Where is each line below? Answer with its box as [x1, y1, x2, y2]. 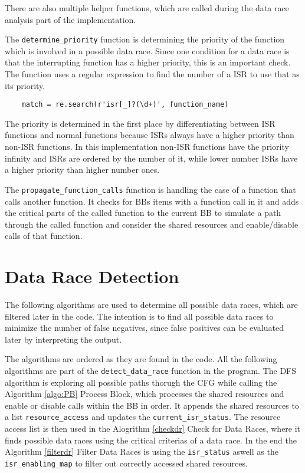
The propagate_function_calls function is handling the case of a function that [5, 183, 296, 195]
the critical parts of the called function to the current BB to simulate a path [5, 206, 281, 219]
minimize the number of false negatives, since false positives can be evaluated [5, 321, 284, 334]
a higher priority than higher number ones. [5, 163, 160, 176]
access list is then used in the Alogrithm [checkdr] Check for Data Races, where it [5, 422, 301, 435]
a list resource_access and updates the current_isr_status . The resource [5, 410, 281, 423]
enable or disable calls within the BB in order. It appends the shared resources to [5, 399, 299, 411]
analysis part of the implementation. [5, 13, 136, 25]
